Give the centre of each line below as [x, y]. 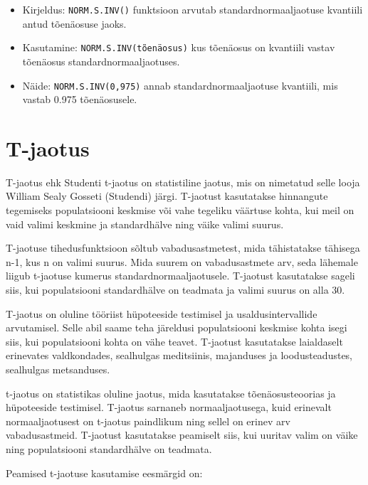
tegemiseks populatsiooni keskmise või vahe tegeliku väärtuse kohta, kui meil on [180, 210]
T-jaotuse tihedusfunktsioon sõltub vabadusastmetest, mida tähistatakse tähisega [183, 248]
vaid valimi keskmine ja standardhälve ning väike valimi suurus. [145, 224]
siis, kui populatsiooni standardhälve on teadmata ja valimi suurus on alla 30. [175, 290]
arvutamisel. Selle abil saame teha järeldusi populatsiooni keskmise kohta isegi [177, 327]
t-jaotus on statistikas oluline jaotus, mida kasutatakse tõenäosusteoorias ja [171, 393]
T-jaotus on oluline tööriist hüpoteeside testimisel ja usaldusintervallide [162, 313]
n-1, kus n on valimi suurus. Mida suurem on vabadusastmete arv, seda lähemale [182, 261]
